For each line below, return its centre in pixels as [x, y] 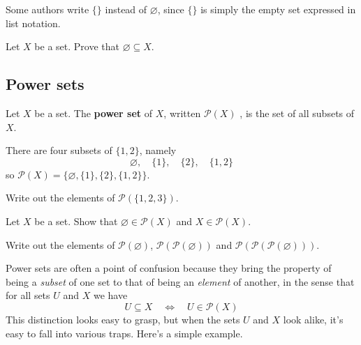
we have [110, 295]
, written [182, 113]
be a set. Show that [76, 221]
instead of [126, 9]
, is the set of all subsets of [297, 113]
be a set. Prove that [77, 46]
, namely [158, 150]
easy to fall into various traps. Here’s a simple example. [124, 333]
